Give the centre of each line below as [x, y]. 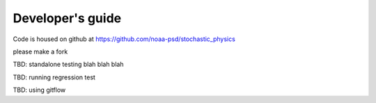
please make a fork [40, 51]
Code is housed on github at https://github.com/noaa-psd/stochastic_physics [124, 39]
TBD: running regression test [54, 77]
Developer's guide [67, 18]
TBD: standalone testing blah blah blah [68, 64]
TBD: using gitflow [39, 90]
